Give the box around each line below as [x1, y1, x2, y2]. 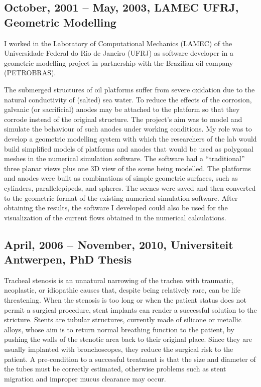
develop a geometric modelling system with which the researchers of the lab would [4, 133, 257, 144]
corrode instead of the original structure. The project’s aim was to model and [4, 113, 242, 124]
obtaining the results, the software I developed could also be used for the [4, 202, 228, 213]
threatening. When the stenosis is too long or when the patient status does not [4, 295, 246, 305]
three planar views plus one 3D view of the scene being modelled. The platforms [4, 163, 251, 173]
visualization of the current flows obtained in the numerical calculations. [4, 212, 226, 222]
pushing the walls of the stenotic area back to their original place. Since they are [4, 334, 252, 344]
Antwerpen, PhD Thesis [4, 251, 132, 267]
